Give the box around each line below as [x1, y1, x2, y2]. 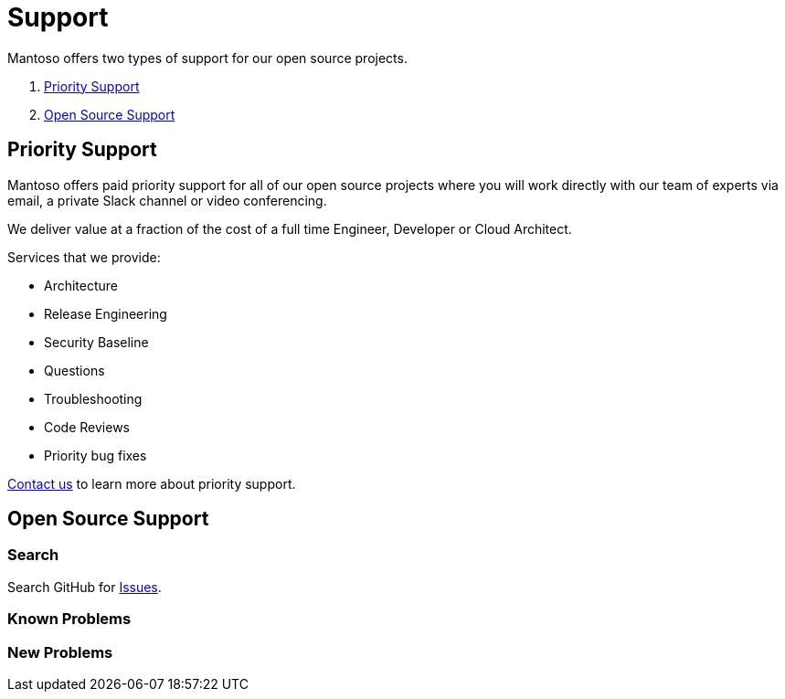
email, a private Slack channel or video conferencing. [7, 192, 327, 208]
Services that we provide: [7, 249, 161, 265]
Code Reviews [44, 418, 131, 435]
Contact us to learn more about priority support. [7, 475, 296, 492]
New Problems [7, 642, 113, 662]
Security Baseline [44, 334, 149, 350]
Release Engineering [44, 305, 167, 322]
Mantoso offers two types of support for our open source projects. [7, 49, 408, 66]
